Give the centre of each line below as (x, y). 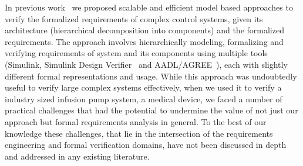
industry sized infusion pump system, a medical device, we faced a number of (144, 98)
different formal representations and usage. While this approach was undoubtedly (151, 76)
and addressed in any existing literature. (77, 156)
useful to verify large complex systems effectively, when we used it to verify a (143, 87)
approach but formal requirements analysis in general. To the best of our (136, 121)
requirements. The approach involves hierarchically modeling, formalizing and (144, 41)
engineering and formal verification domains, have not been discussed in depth (146, 145)
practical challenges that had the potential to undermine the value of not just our (151, 110)
